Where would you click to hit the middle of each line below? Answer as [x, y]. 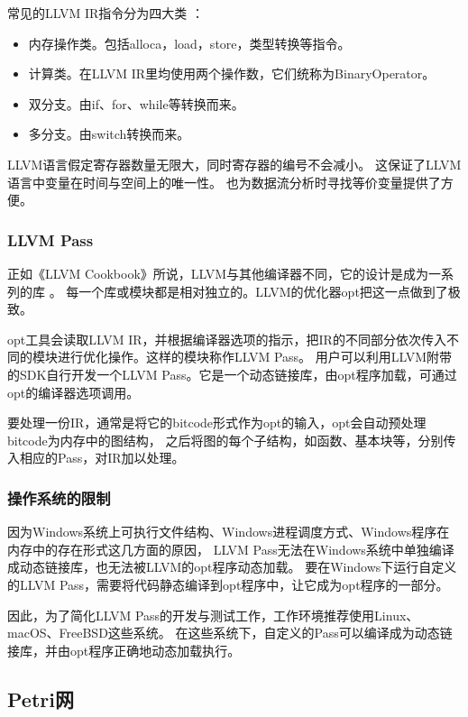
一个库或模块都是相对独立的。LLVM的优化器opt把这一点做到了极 [270, 291]
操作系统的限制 [59, 497]
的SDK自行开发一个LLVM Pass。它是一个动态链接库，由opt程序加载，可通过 [232, 374]
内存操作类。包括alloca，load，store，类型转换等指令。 [189, 43]
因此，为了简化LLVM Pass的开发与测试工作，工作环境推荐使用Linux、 [213, 615]
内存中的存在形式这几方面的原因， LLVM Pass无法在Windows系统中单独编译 [231, 549]
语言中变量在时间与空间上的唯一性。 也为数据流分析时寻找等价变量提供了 [224, 182]
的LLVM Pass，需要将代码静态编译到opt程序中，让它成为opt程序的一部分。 [228, 584]
